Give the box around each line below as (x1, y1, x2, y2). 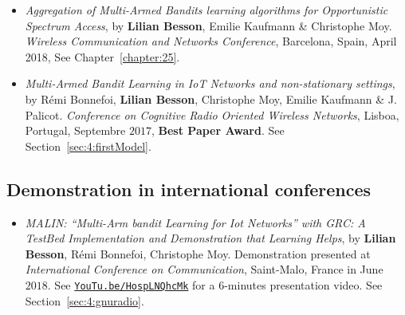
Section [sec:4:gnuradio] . (25, 292, 144, 309)
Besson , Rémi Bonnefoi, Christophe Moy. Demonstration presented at (25, 245, 371, 262)
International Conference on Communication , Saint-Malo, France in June (25, 261, 383, 278)
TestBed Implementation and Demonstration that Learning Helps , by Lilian (25, 230, 396, 246)
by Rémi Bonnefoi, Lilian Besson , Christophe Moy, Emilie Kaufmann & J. (25, 90, 397, 107)
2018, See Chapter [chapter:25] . (25, 48, 180, 65)
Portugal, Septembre (25, 122, 126, 139)
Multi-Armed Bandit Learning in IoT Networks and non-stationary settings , (25, 75, 395, 92)
